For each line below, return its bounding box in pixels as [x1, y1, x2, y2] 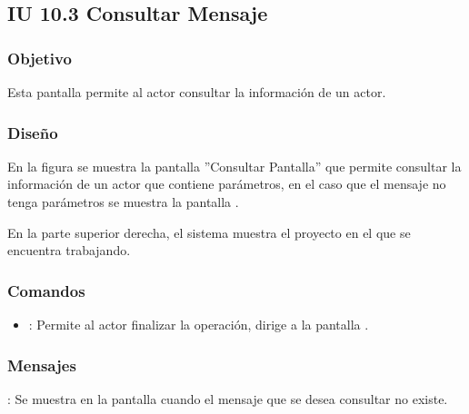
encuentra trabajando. [7, 241, 131, 260]
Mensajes [7, 353, 76, 376]
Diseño [7, 121, 58, 143]
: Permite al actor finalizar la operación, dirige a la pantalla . [28, 315, 369, 333]
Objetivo [7, 46, 72, 69]
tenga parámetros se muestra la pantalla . [7, 192, 239, 211]
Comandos [7, 279, 85, 301]
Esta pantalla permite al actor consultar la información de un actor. [7, 83, 386, 101]
